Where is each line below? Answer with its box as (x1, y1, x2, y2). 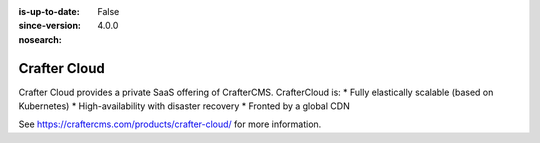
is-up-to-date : (18, 6, 80, 17)
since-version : (18, 20, 82, 32)
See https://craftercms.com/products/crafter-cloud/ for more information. (18, 118, 322, 130)
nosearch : (18, 33, 62, 45)
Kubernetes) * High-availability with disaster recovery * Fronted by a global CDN (18, 100, 350, 112)
